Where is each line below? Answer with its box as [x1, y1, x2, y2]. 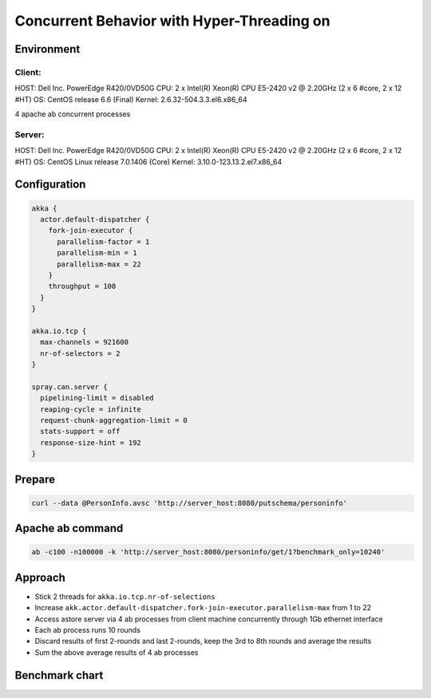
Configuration [14, 178, 86, 191]
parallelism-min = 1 [57, 248, 137, 258]
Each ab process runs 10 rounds [34, 625, 141, 635]
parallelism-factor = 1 [57, 237, 150, 246]
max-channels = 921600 [40, 337, 129, 347]
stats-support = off [40, 427, 121, 436]
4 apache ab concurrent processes [14, 109, 131, 119]
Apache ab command [14, 522, 124, 535]
